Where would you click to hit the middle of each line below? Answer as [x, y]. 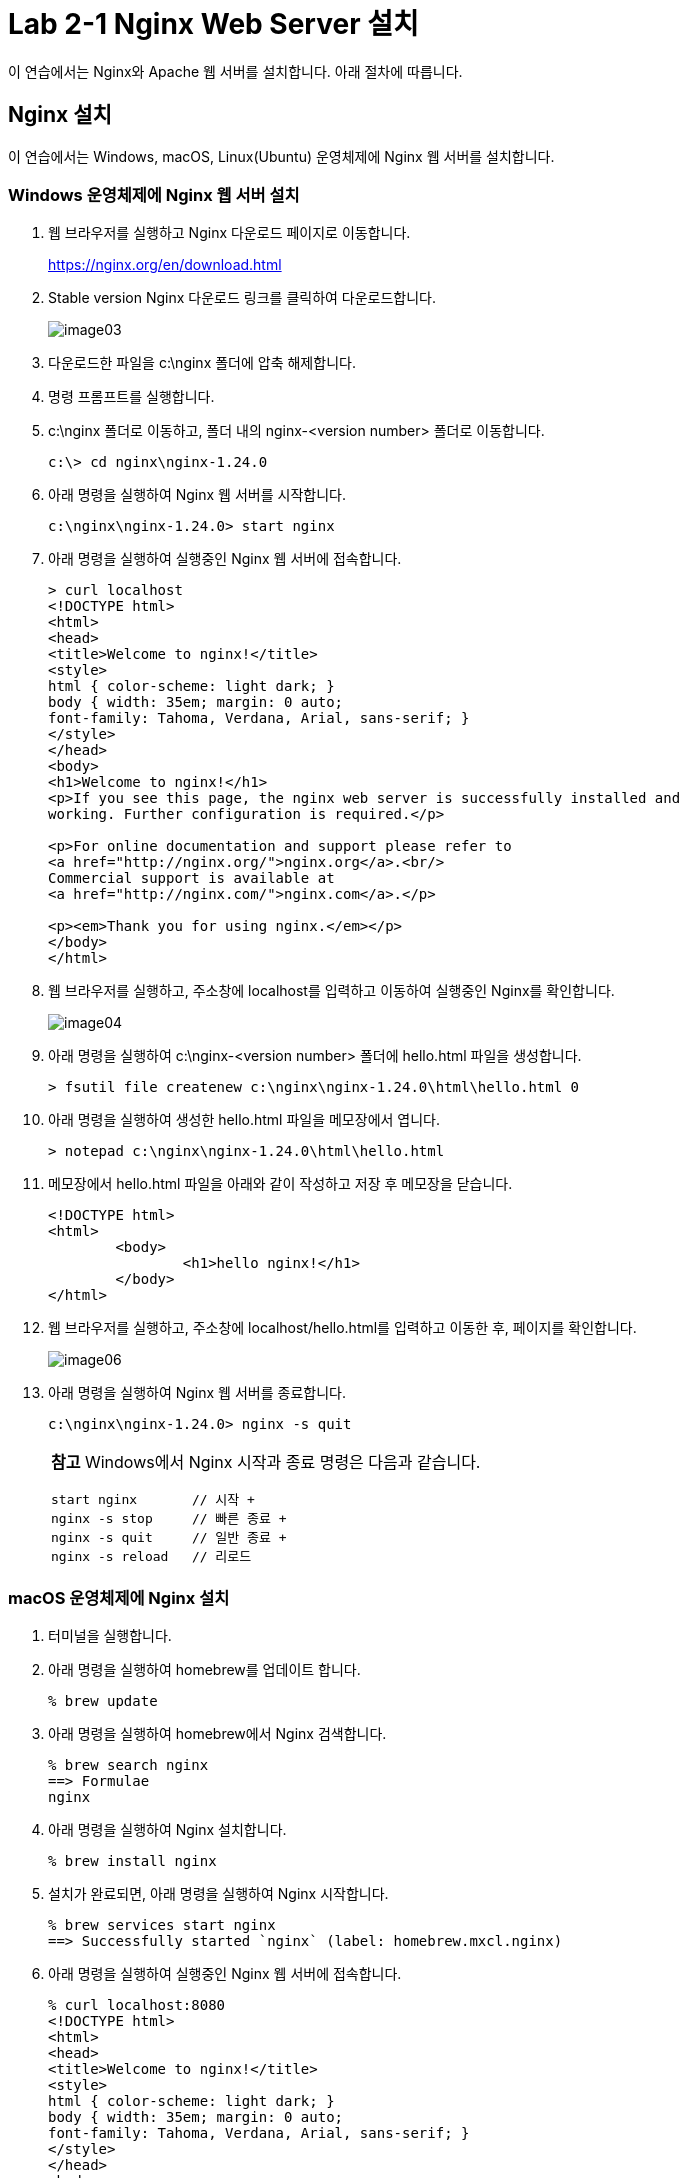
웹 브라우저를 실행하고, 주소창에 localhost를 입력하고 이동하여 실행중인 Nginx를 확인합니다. [331, 991]
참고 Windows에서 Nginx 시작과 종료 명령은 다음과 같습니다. [266, 1462]
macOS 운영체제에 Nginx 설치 [119, 1597]
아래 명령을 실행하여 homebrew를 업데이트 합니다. [204, 1670]
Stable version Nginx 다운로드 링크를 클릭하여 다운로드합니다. [242, 298]
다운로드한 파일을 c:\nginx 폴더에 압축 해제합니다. [202, 363]
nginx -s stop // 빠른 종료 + [169, 1519]
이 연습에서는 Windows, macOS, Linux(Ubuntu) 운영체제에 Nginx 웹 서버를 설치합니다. [281, 156]
